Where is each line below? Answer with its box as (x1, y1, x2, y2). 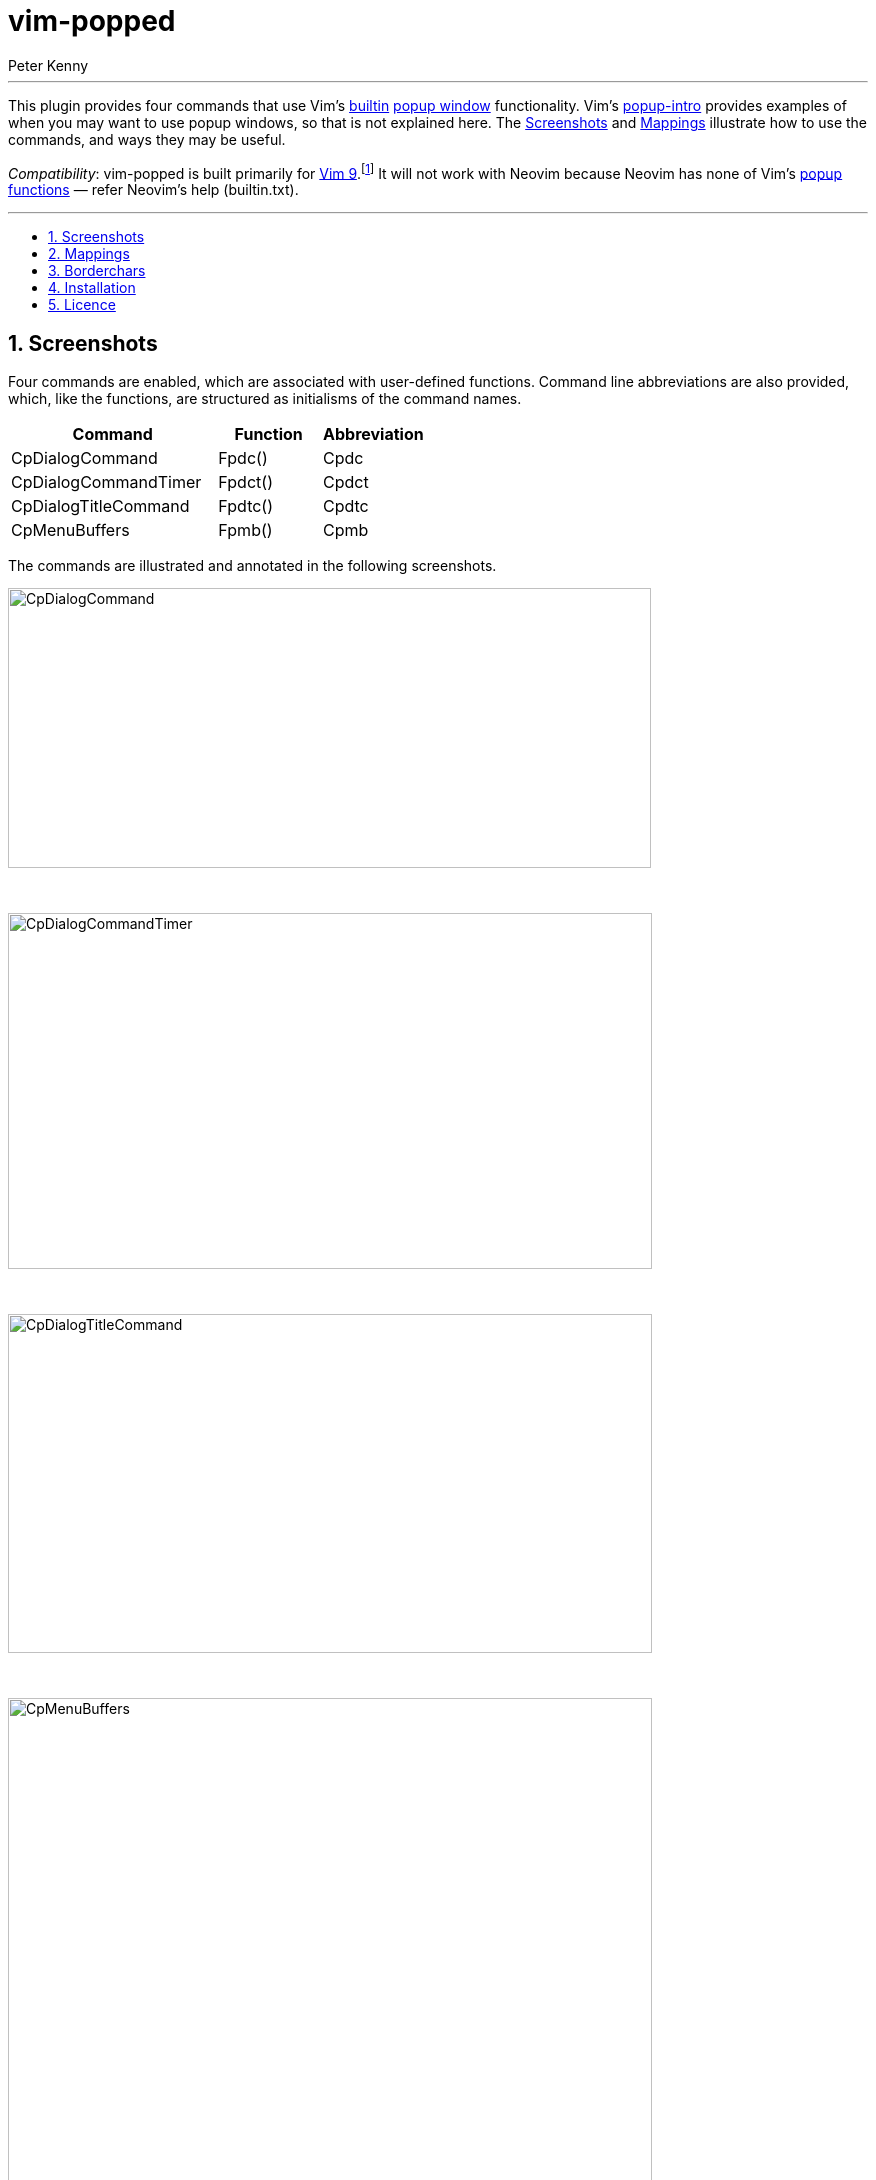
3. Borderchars (48, 262, 146, 280)
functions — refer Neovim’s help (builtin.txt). (8, 181, 299, 199)
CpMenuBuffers (11, 520, 130, 541)
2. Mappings (48, 245, 130, 263)
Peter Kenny (8, 56, 89, 74)
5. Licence (48, 296, 116, 314)
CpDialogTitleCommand (11, 496, 190, 517)
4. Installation (48, 279, 136, 297)
